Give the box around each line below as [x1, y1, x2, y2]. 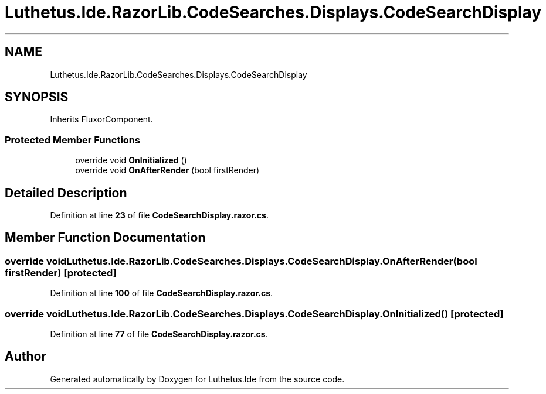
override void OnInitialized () [75, 155, 187, 166]
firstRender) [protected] [5, 266, 117, 279]
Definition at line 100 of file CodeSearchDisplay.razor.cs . [50, 288, 273, 299]
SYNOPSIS [5, 90, 69, 105]
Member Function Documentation [5, 230, 206, 245]
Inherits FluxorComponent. [50, 114, 153, 125]
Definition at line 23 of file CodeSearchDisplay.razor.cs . [50, 210, 269, 221]
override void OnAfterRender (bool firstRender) [75, 165, 260, 176]
